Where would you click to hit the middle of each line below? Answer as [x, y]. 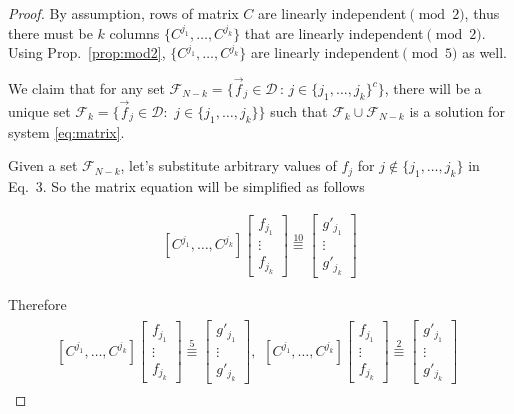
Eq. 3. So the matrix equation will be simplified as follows [186, 186]
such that [299, 111]
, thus [482, 13]
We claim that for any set [86, 88]
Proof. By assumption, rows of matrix [123, 13]
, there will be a [433, 88]
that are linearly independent [334, 32]
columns [134, 32]
